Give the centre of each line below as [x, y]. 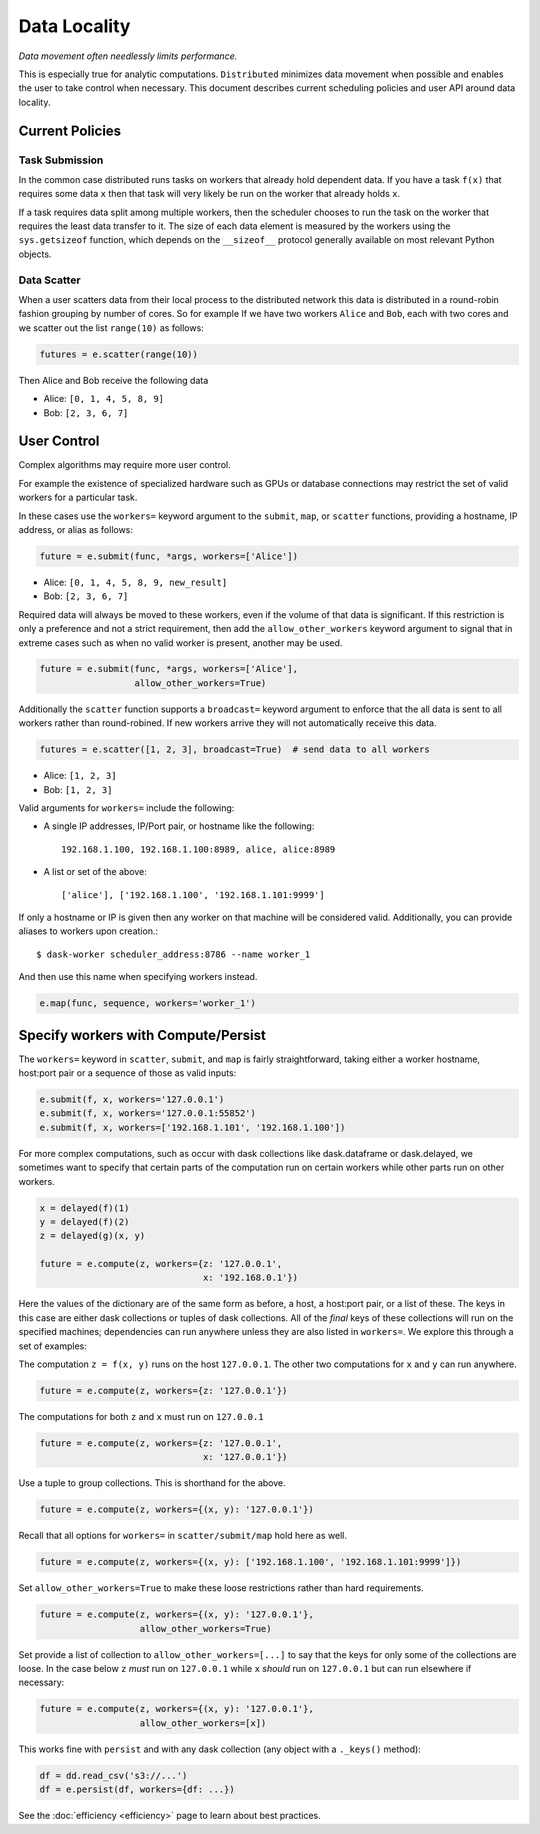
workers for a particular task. [78, 497]
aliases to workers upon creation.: [88, 931]
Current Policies [70, 130]
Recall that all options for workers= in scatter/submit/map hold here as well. [182, 1536]
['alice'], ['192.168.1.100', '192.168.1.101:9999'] [193, 894]
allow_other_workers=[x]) [203, 1723]
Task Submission [61, 160]
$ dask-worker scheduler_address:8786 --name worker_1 [173, 954]
